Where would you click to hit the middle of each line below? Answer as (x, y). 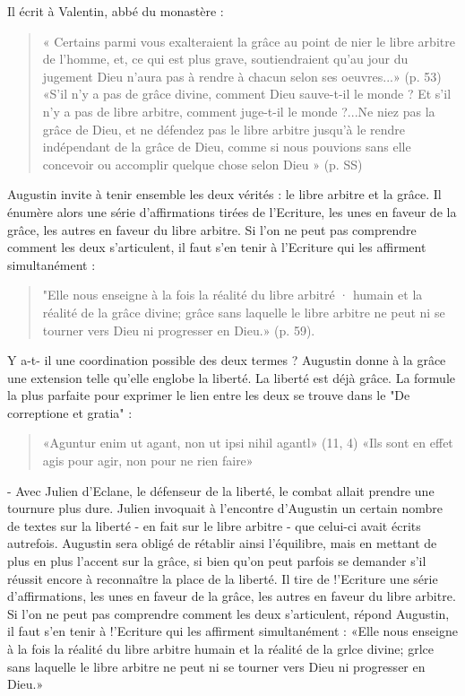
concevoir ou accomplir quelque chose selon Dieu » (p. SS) (202, 164)
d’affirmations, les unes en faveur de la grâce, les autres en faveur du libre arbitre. (232, 596)
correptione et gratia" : (70, 412)
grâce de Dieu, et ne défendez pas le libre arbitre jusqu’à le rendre (224, 129)
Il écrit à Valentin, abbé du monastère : (116, 11)
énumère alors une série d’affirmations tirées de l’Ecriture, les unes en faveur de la (232, 211)
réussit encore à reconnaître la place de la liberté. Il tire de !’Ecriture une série (223, 578)
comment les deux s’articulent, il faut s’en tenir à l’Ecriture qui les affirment (217, 247)
